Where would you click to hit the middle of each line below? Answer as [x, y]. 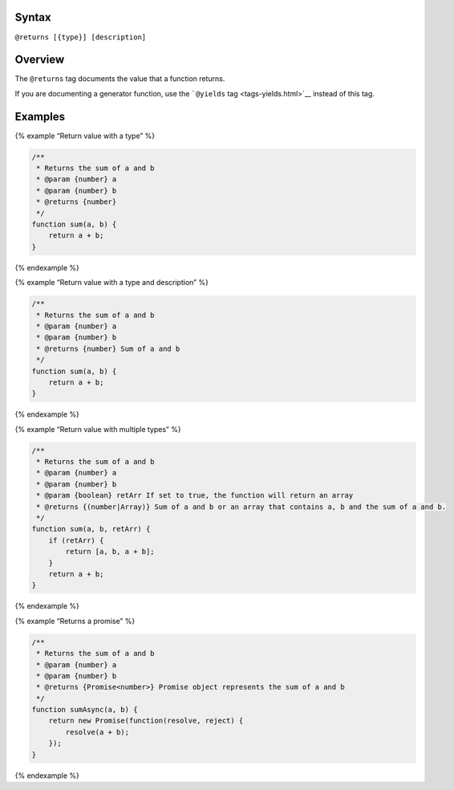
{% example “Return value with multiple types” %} [98, 429]
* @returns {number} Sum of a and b [108, 348]
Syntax [33, 17]
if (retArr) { [76, 540]
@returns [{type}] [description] [81, 37]
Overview [40, 60]
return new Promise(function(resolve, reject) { [146, 721]
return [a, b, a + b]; [110, 552]
